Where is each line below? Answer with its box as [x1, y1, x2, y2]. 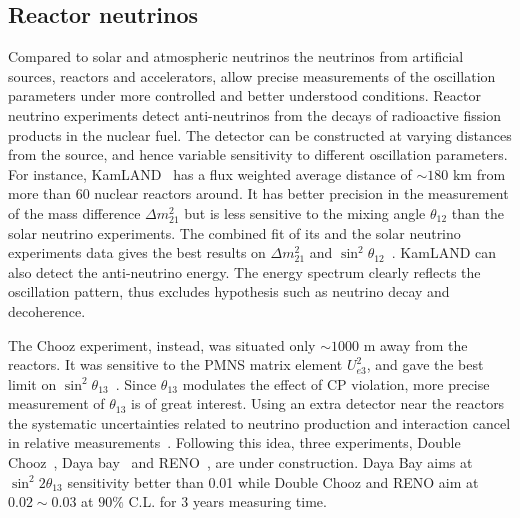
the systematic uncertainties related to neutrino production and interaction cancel [8, 412, 511, 433]
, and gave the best [366, 354, 484, 375]
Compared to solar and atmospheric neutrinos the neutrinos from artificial [8, 46, 464, 67]
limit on [8, 373, 57, 394]
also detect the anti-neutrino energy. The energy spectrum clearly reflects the [8, 261, 481, 282]
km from [452, 163, 506, 184]
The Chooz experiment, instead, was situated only [8, 334, 316, 355]
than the [451, 202, 504, 223]
